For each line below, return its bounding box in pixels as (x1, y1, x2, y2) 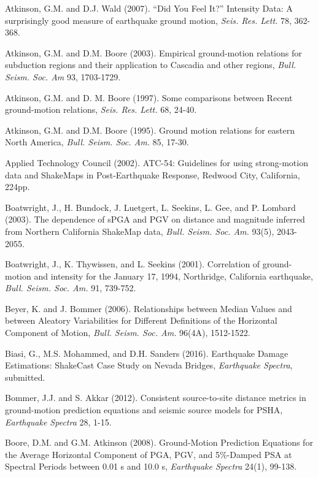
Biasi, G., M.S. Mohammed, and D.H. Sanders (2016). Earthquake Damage (5, 346, 289, 359)
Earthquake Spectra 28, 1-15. (5, 415, 112, 428)
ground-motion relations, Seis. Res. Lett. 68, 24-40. (5, 103, 197, 116)
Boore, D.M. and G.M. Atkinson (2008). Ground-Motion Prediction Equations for (5, 436, 313, 449)
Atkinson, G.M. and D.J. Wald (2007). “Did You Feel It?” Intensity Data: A (5, 2, 293, 14)
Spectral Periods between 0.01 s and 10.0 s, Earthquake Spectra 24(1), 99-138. (5, 460, 297, 473)
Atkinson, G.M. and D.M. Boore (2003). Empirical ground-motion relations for (5, 46, 302, 59)
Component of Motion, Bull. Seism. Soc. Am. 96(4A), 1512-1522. (5, 326, 250, 339)
